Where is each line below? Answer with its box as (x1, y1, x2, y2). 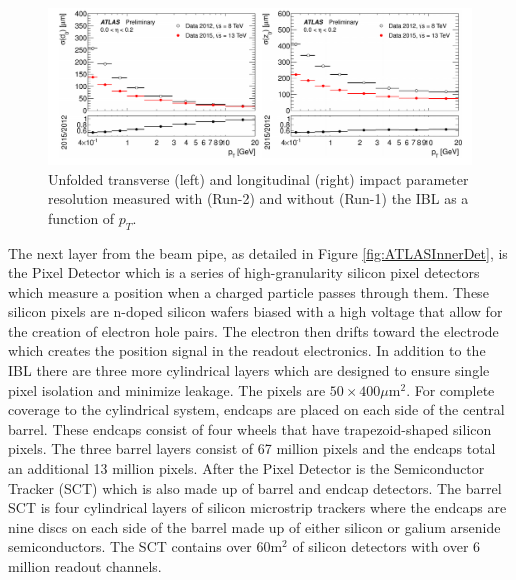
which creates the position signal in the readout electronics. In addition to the (8, 340, 486, 361)
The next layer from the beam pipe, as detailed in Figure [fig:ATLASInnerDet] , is (8, 242, 508, 263)
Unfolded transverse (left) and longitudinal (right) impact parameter (48, 168, 469, 189)
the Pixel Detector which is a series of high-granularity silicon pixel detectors (8, 262, 480, 283)
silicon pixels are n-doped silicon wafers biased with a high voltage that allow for (8, 301, 503, 322)
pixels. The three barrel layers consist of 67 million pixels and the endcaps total (8, 438, 496, 459)
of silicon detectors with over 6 (292, 536, 481, 557)
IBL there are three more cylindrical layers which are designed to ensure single (8, 360, 490, 381)
